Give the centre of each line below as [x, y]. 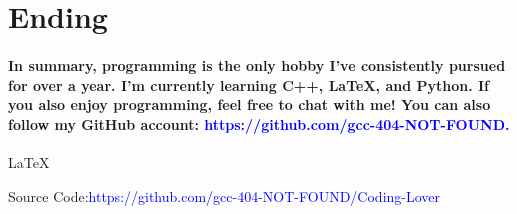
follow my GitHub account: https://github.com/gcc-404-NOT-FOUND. [259, 123]
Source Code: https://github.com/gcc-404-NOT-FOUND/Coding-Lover [224, 195]
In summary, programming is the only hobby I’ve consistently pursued [257, 64]
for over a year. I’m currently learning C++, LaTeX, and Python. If [249, 84]
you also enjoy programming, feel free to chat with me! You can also [249, 104]
